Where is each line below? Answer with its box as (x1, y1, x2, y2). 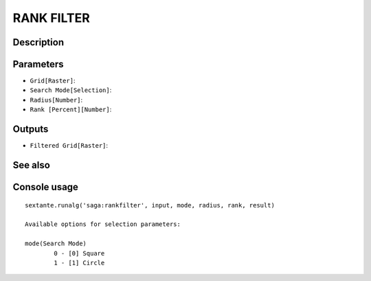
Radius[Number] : (30, 95, 83, 104)
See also (12, 159, 51, 171)
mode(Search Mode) (25, 240, 87, 247)
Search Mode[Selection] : (30, 86, 112, 94)
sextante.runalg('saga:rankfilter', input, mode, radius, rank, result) (25, 201, 275, 209)
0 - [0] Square (54, 249, 105, 257)
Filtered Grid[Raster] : (30, 142, 109, 150)
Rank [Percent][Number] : (30, 105, 112, 113)
